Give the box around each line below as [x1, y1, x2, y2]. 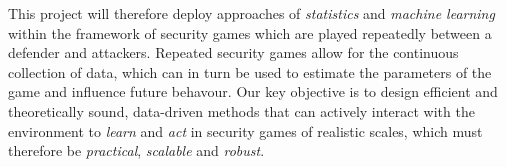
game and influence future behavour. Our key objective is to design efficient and [8, 81, 498, 102]
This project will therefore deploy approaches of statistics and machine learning [8, 3, 495, 23]
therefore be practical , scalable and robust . [8, 140, 265, 161]
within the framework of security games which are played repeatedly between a [8, 22, 492, 43]
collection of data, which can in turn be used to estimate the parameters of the [8, 61, 492, 82]
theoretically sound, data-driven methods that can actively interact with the [8, 100, 475, 121]
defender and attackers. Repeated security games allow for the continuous [8, 42, 459, 63]
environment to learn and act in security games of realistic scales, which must [8, 120, 483, 141]
